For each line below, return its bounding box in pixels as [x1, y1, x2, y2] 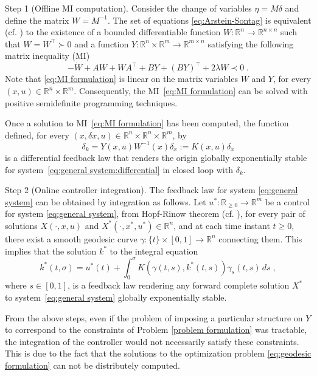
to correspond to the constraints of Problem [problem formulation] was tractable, [5, 323, 307, 336]
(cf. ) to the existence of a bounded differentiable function [5, 26, 221, 38]
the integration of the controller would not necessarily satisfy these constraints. [5, 335, 299, 347]
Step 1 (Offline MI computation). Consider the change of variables [5, 2, 252, 14]
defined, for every [5, 128, 69, 141]
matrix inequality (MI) [5, 49, 90, 62]
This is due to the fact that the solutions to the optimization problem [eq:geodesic [5, 347, 312, 360]
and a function [74, 37, 129, 50]
